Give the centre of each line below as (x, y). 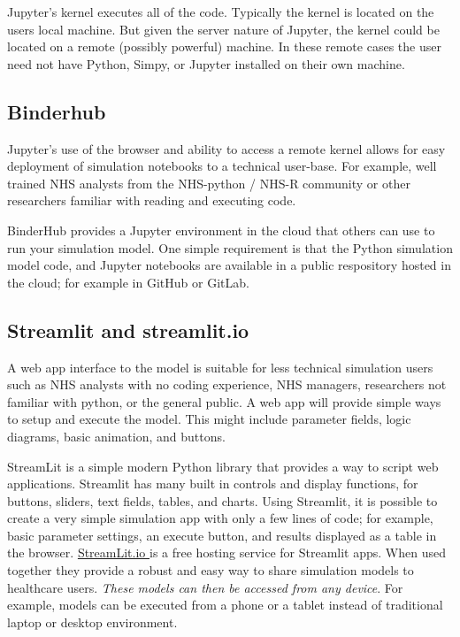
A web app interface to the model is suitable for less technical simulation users (220, 367)
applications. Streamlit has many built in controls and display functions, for (213, 484)
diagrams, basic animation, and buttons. (116, 436)
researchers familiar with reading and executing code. (152, 200)
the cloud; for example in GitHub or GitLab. (128, 282)
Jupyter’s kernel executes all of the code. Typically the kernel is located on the (221, 12)
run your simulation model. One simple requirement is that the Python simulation (230, 247)
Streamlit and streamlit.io (128, 330)
